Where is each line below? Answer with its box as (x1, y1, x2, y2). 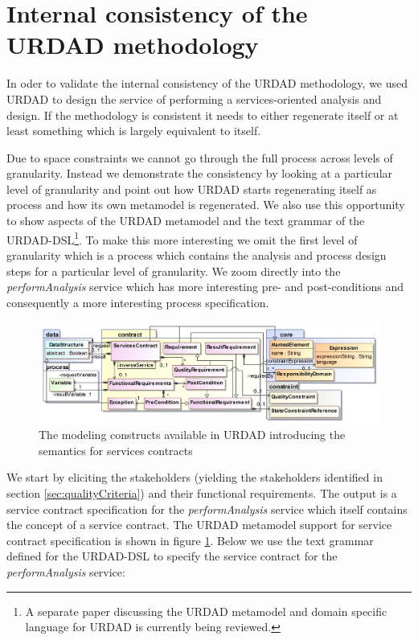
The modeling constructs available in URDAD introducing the (39, 426, 346, 443)
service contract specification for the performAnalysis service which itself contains (6, 500, 408, 517)
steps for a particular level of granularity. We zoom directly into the (6, 262, 341, 279)
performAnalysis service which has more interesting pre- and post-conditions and (6, 278, 404, 295)
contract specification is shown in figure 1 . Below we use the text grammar (6, 531, 374, 548)
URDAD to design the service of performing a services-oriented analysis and (6, 90, 382, 107)
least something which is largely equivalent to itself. (6, 122, 261, 139)
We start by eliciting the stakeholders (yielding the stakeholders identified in (6, 469, 383, 486)
